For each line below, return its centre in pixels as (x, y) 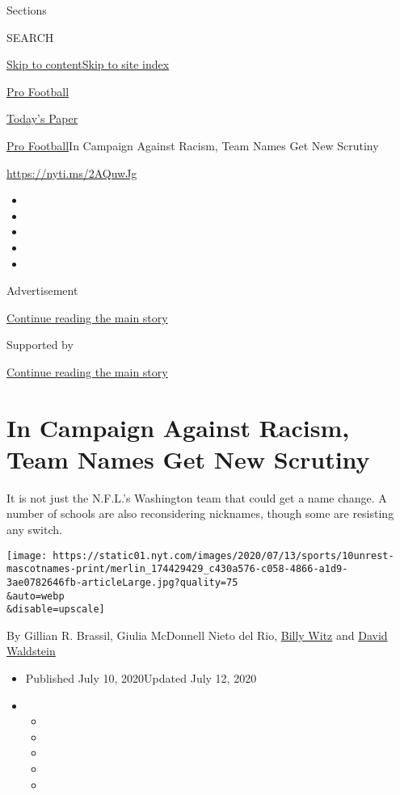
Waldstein (31, 651)
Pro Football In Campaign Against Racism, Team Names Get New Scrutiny (193, 145)
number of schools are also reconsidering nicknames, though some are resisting (200, 513)
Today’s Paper (42, 118)
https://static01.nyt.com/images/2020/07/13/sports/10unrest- (223, 555)
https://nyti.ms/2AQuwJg (72, 172)
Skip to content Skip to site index (88, 64)
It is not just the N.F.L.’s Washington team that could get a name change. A (197, 497)
